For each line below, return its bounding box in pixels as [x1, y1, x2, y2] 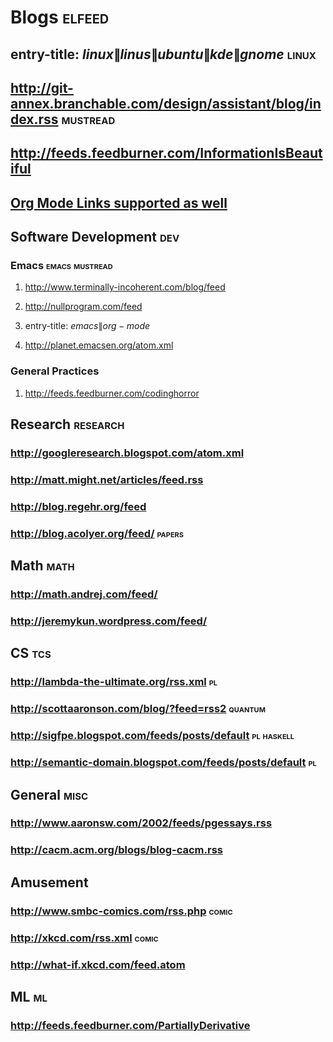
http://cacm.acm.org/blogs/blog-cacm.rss [10, 843, 223, 857]
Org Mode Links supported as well [10, 194, 228, 211]
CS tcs [10, 645, 52, 662]
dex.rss [10, 111, 59, 128]
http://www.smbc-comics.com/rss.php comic [10, 904, 233, 918]
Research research [10, 416, 125, 433]
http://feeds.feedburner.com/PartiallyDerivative [10, 1018, 251, 1032]
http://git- [10, 79, 74, 96]
